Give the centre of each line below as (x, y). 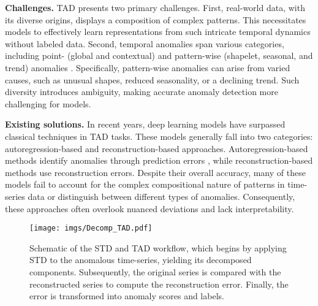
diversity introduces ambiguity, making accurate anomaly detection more (142, 92)
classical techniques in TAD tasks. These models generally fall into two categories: (159, 136)
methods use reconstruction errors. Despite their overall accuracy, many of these (155, 172)
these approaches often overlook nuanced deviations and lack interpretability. (150, 208)
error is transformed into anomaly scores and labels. (127, 296)
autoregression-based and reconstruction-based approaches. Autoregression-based (157, 148)
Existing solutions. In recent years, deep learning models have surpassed (145, 124)
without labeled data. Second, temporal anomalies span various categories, (145, 43)
